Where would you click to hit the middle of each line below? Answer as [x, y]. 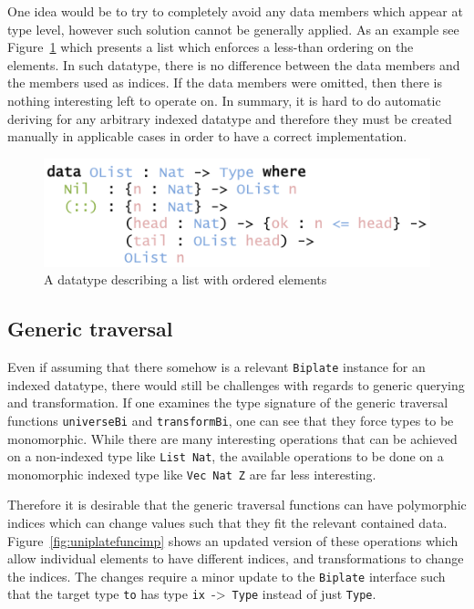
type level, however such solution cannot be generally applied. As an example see [233, 29]
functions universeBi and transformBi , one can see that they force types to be [231, 420]
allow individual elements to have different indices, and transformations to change [236, 558]
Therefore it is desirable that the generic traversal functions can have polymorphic [237, 505]
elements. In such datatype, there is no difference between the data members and [234, 64]
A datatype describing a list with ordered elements [185, 279]
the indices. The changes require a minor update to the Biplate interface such [227, 576]
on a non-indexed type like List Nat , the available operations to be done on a [226, 456]
